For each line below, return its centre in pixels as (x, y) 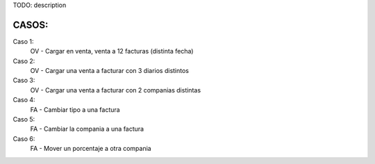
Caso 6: (24, 138)
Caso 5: (24, 120)
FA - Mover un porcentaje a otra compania (91, 149)
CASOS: (31, 25)
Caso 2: (24, 61)
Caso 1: (23, 41)
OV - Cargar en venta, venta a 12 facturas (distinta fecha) (112, 51)
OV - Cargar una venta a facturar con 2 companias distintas (116, 90)
